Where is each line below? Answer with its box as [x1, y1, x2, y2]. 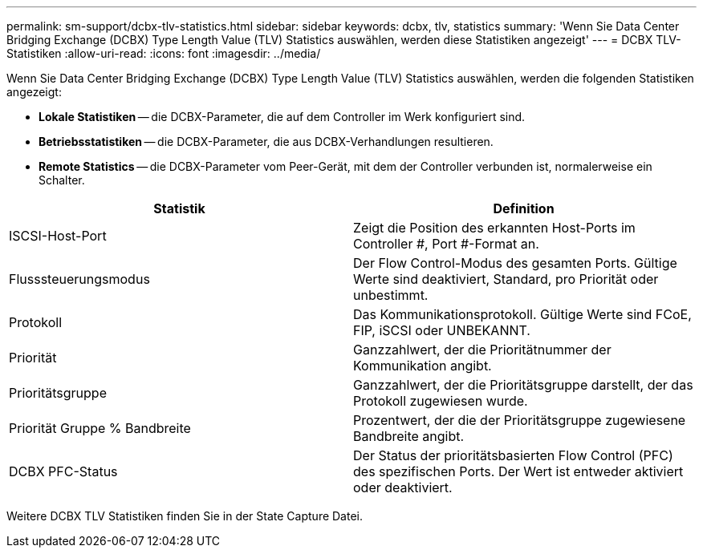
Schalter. [39, 173, 85, 187]
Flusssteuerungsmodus [9, 271, 150, 287]
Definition [493, 200, 555, 216]
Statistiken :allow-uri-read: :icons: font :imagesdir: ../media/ [6, 47, 321, 60]
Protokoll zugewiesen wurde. [353, 393, 528, 409]
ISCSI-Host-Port [9, 228, 107, 244]
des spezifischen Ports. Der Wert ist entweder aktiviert [353, 463, 684, 479]
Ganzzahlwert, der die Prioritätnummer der [353, 342, 612, 358]
